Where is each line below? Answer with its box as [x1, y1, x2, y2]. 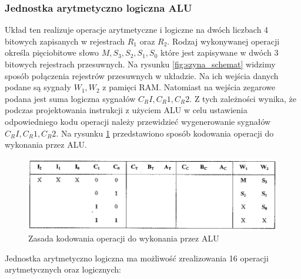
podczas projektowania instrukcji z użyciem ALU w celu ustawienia [5, 104, 248, 116]
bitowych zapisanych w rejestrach [5, 35, 125, 47]
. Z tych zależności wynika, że [189, 92, 296, 104]
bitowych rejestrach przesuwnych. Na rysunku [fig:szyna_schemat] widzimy [5, 58, 276, 70]
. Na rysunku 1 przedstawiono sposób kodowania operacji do [56, 127, 274, 139]
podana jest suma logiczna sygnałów [5, 92, 136, 104]
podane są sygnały [5, 81, 71, 93]
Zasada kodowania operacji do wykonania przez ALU [28, 232, 219, 244]
